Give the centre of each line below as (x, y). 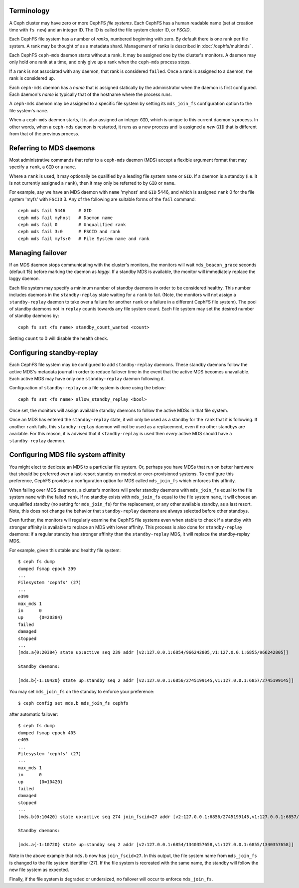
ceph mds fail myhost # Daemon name (66, 218)
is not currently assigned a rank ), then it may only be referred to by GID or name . (92, 183)
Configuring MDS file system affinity (67, 455)
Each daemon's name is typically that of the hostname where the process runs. (90, 94)
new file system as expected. (39, 870)
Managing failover (38, 253)
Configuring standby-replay (54, 353)
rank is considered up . (32, 78)
